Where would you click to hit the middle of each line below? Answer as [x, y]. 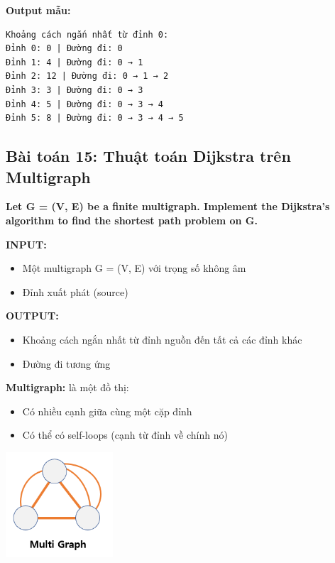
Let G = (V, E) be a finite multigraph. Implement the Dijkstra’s [168, 206]
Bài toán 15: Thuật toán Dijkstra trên [148, 156]
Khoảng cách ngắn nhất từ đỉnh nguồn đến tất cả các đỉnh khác [162, 339]
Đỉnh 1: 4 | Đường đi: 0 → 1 [75, 62]
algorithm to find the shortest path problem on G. [132, 220]
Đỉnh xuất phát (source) [75, 291]
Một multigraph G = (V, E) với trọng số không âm [134, 268]
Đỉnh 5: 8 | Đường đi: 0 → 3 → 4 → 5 [95, 118]
